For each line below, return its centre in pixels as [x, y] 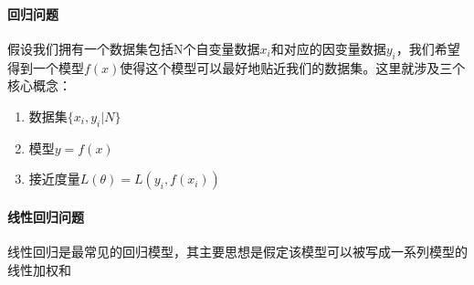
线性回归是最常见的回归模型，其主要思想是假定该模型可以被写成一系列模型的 [237, 251]
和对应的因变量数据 [328, 48]
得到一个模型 [46, 67]
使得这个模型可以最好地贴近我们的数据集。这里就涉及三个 [293, 67]
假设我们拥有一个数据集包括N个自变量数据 [134, 48]
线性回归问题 [46, 216]
